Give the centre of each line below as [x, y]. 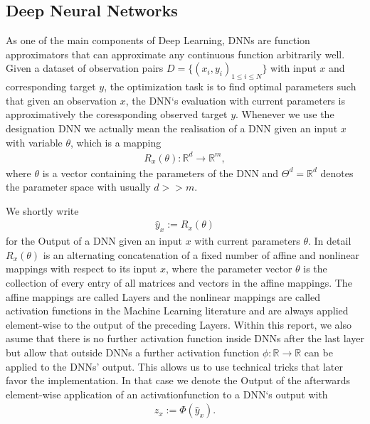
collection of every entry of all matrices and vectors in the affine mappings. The [179, 283]
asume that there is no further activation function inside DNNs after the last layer [185, 338]
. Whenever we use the [285, 114]
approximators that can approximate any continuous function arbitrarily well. [175, 54]
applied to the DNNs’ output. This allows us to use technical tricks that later [174, 366]
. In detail [330, 241]
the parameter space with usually [78, 187]
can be [318, 353]
